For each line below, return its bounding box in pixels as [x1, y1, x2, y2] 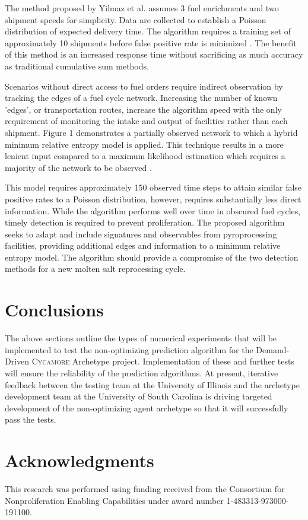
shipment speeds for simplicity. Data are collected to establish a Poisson [5, 13, 266, 26]
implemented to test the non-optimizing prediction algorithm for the [5, 343, 253, 356]
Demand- [256, 343, 290, 356]
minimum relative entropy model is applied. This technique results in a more [5, 138, 284, 150]
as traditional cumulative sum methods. [5, 59, 149, 72]
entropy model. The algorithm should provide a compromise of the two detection [5, 251, 299, 263]
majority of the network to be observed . [5, 161, 152, 173]
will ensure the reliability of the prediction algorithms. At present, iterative [5, 366, 278, 379]
